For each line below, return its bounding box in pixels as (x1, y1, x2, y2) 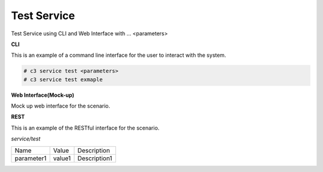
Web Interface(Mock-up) (11, 91, 75, 99)
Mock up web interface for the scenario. (11, 102, 111, 110)
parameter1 (14, 154, 47, 162)
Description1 (77, 154, 112, 162)
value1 (53, 154, 71, 162)
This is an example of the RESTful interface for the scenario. (11, 124, 160, 131)
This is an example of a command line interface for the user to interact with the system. (11, 51, 227, 59)
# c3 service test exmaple (23, 76, 103, 83)
